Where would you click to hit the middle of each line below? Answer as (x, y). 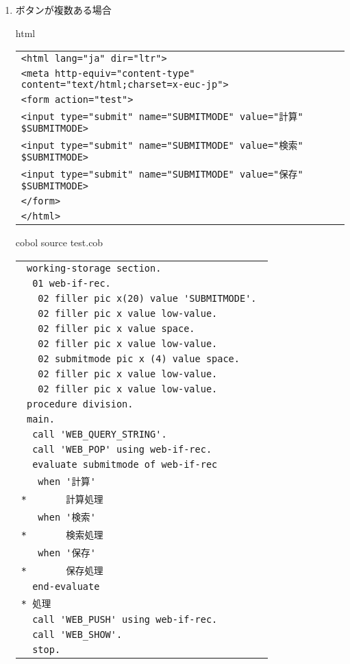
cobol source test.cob (59, 242)
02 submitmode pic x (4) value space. (139, 358)
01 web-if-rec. (72, 283)
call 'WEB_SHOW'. (77, 634)
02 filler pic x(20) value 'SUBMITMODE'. (147, 298)
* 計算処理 (62, 499)
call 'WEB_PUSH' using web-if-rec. (125, 619)
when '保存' (67, 553)
